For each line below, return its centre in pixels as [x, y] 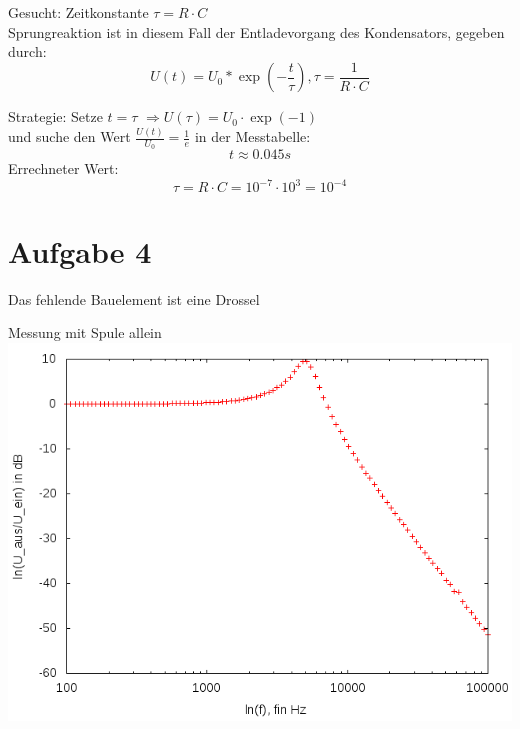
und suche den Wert [69, 136]
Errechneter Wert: [63, 168]
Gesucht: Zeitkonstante [78, 12]
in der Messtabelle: [252, 136]
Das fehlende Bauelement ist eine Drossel [134, 298]
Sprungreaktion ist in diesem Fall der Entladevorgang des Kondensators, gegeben [256, 31]
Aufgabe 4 [80, 250]
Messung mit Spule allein [85, 332]
